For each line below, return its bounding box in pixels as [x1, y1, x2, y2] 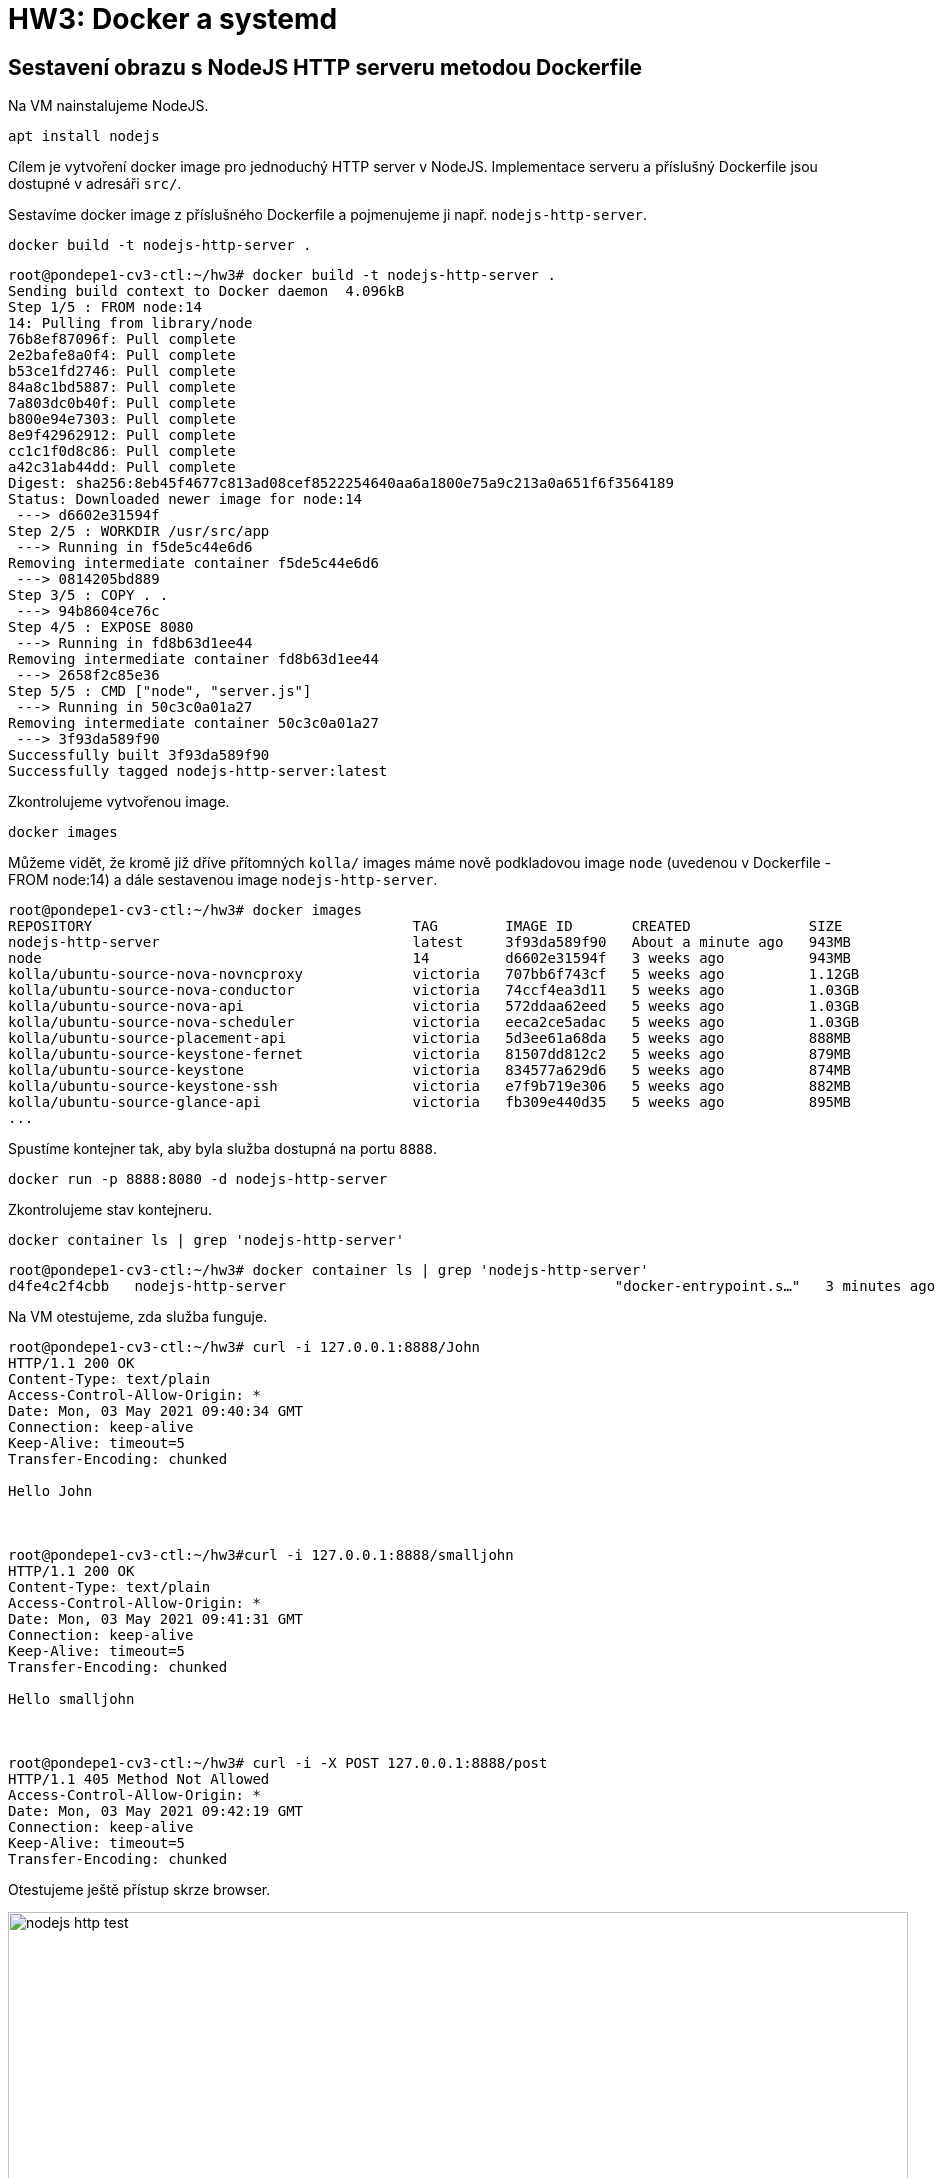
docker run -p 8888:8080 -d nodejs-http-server [8, 1171, 388, 1188]
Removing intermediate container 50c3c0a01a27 [8, 715, 379, 732]
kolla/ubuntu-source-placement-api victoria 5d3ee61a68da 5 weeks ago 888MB [8, 1030, 851, 1047]
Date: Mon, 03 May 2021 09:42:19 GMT [8, 1803, 304, 1820]
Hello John [8, 1483, 93, 1500]
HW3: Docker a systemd [8, 2, 338, 36]
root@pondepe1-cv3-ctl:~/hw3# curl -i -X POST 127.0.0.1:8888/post [8, 1755, 548, 1772]
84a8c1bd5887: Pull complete [8, 379, 236, 396]
